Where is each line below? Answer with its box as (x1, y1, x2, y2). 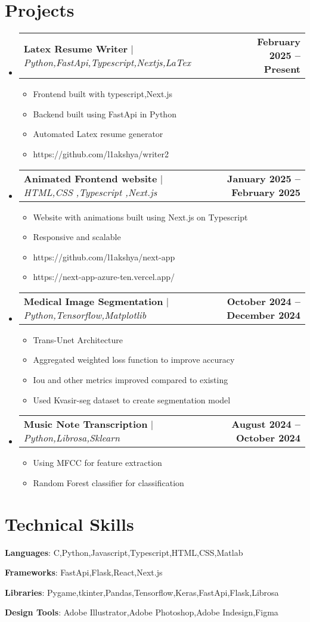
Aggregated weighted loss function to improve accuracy (33, 353, 235, 366)
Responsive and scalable (33, 231, 121, 243)
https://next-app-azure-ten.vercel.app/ (33, 270, 175, 283)
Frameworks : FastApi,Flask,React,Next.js (5, 566, 163, 579)
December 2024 (227, 307, 300, 322)
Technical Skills (5, 511, 134, 536)
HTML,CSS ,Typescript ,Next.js (23, 185, 157, 199)
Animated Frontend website (23, 171, 157, 185)
